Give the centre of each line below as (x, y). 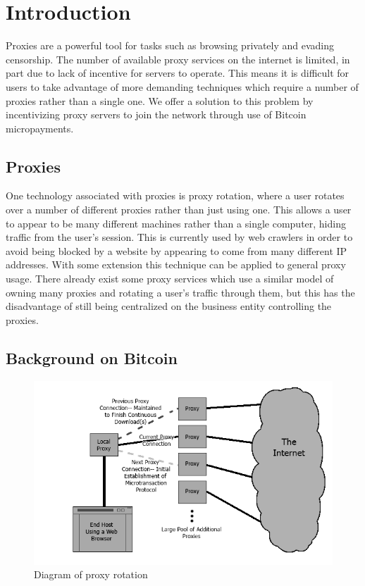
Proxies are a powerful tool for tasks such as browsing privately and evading (170, 45)
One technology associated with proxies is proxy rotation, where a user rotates (175, 195)
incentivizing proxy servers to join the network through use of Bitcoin (156, 114)
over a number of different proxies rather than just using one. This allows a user (179, 210)
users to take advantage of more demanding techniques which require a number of (182, 86)
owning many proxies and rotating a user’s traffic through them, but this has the (180, 292)
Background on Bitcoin (92, 357)
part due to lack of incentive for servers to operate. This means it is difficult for (178, 73)
